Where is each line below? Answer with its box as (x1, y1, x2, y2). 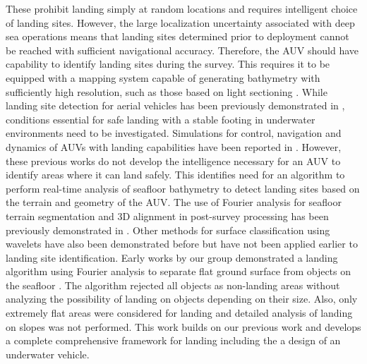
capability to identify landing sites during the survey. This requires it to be (6, 56, 330, 71)
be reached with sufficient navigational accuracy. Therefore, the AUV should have (6, 42, 359, 57)
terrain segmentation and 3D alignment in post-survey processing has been (6, 208, 329, 223)
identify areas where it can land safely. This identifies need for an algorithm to (6, 167, 345, 182)
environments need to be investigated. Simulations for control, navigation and (6, 126, 342, 140)
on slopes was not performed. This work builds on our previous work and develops (6, 319, 361, 334)
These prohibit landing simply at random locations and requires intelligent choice (6, 1, 358, 16)
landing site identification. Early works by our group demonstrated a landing (6, 250, 338, 265)
